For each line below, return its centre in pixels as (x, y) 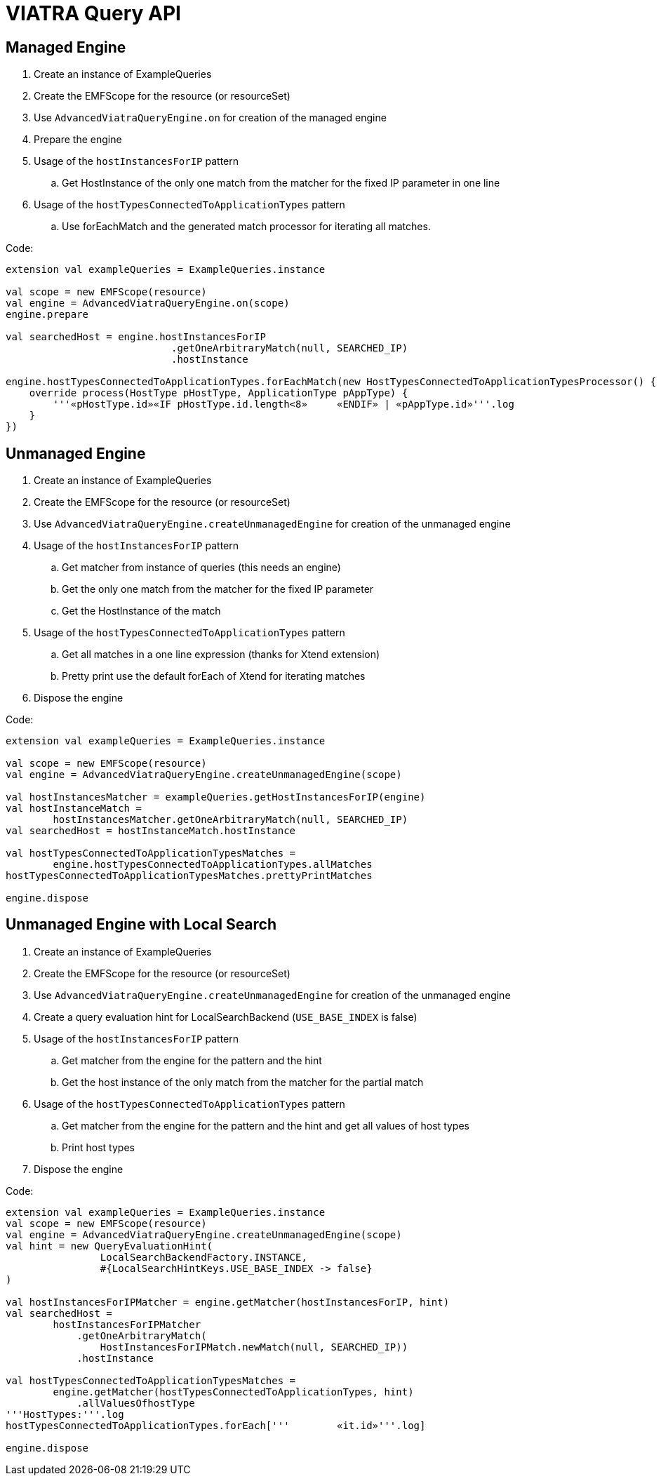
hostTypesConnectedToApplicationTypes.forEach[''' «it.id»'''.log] (216, 1425)
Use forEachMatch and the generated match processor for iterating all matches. (246, 227)
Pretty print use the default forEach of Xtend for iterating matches (214, 676)
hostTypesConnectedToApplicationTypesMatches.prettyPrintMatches (189, 876)
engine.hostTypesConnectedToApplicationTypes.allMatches (213, 865)
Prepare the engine (78, 140)
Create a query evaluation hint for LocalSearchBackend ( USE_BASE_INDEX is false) (226, 1017)
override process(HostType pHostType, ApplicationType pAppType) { (219, 393)
